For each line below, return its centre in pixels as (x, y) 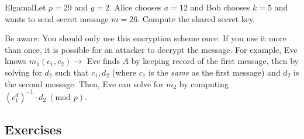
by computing (204, 83)
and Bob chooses (220, 7)
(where (124, 72)
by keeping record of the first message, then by (215, 61)
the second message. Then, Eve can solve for (84, 83)
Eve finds (103, 61)
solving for (23, 72)
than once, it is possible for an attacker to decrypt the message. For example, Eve (151, 49)
